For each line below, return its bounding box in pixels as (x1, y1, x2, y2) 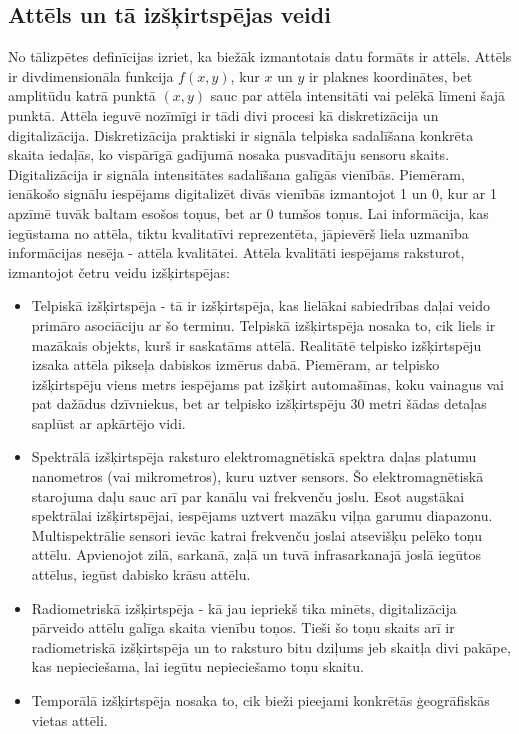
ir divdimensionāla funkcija (8, 65, 174, 86)
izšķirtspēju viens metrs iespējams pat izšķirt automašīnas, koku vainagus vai (31, 373, 505, 394)
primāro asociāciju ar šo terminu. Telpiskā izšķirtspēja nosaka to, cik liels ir (31, 314, 496, 335)
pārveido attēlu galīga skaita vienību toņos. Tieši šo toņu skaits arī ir (31, 617, 455, 638)
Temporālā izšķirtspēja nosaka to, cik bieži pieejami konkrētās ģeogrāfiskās (31, 690, 490, 711)
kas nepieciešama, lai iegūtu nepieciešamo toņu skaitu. (31, 656, 364, 677)
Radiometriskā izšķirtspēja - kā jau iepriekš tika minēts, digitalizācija (31, 597, 457, 618)
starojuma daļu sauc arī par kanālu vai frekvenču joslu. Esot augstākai (31, 485, 465, 506)
